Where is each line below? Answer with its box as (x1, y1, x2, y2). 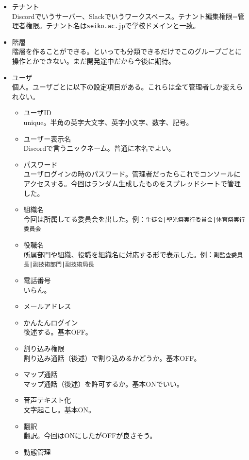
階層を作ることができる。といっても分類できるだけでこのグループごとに (12, 46, 242, 56)
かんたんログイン (23, 317, 78, 327)
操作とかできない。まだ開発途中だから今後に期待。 (12, 56, 175, 66)
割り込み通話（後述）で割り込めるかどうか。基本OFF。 (23, 353, 201, 363)
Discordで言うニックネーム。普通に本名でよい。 (23, 143, 175, 153)
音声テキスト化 (23, 395, 71, 405)
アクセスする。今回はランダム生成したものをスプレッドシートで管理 (23, 178, 241, 188)
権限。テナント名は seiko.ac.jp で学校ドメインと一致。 (25, 20, 200, 31)
